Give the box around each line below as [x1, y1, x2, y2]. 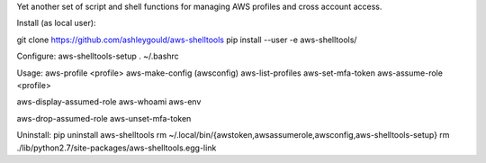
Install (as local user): [16, 18, 96, 29]
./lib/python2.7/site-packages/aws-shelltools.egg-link [16, 142, 217, 153]
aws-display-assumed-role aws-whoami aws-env [16, 96, 202, 107]
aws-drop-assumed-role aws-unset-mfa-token [16, 113, 192, 123]
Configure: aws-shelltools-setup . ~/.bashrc [16, 50, 179, 62]
